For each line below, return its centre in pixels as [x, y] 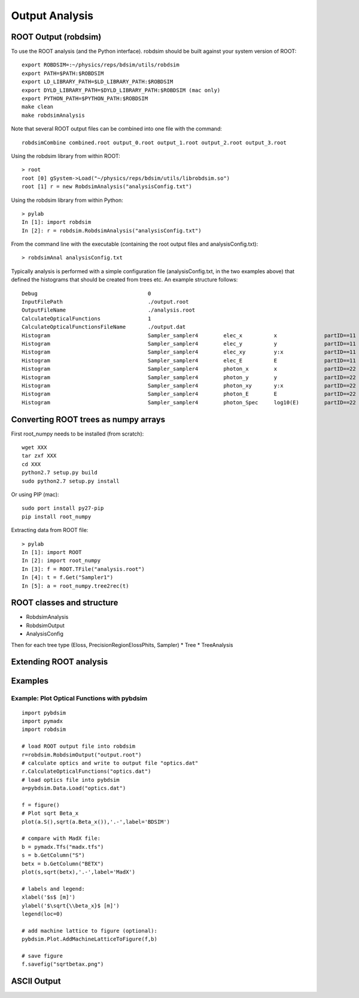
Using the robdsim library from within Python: [67, 200]
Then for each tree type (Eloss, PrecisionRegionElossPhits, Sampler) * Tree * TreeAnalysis [122, 645]
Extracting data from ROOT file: [50, 530]
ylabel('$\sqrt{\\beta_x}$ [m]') [71, 905]
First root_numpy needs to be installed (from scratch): [77, 434]
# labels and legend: [53, 889]
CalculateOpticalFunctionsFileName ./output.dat [104, 327]
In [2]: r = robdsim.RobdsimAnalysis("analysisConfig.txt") [112, 230]
